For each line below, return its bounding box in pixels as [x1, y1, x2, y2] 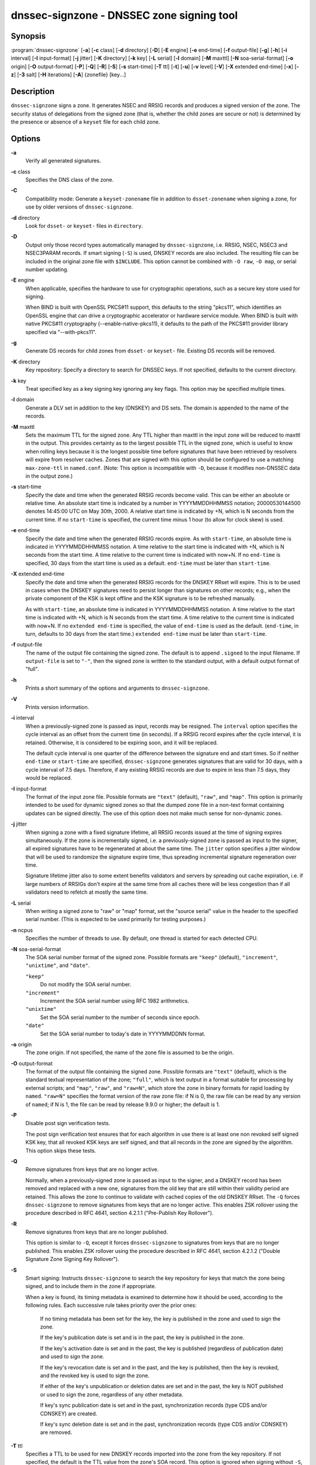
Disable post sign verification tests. [25, 1120, 111, 1127]
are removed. [40, 1429, 73, 1436]
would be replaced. [25, 774, 73, 782]
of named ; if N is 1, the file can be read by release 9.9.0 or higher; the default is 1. [25, 1101, 221, 1108]
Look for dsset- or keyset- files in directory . [25, 222, 143, 229]
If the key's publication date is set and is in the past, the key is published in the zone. [40, 1334, 245, 1341]
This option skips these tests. [25, 1147, 97, 1154]
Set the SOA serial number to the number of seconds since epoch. [40, 1014, 200, 1021]
